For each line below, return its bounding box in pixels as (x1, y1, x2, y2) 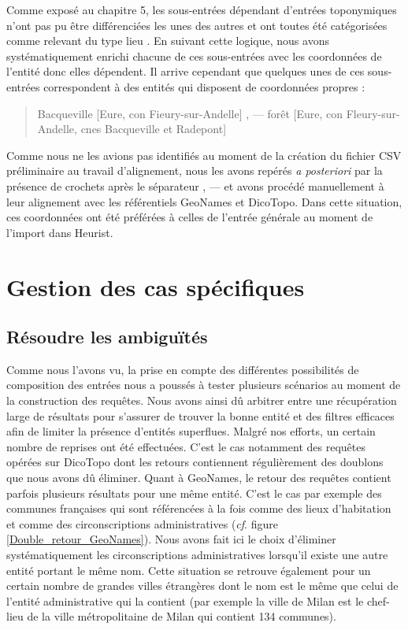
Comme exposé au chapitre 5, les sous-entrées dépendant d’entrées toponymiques (6, 2, 397, 17)
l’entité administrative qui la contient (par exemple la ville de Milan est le (6, 592, 364, 609)
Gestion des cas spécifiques (6, 270, 305, 302)
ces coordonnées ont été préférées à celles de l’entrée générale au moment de (6, 209, 373, 225)
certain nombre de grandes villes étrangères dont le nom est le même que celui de (6, 577, 399, 594)
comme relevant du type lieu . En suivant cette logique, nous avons (6, 32, 329, 49)
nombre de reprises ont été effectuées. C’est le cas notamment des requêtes (6, 438, 365, 454)
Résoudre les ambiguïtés (6, 324, 208, 349)
